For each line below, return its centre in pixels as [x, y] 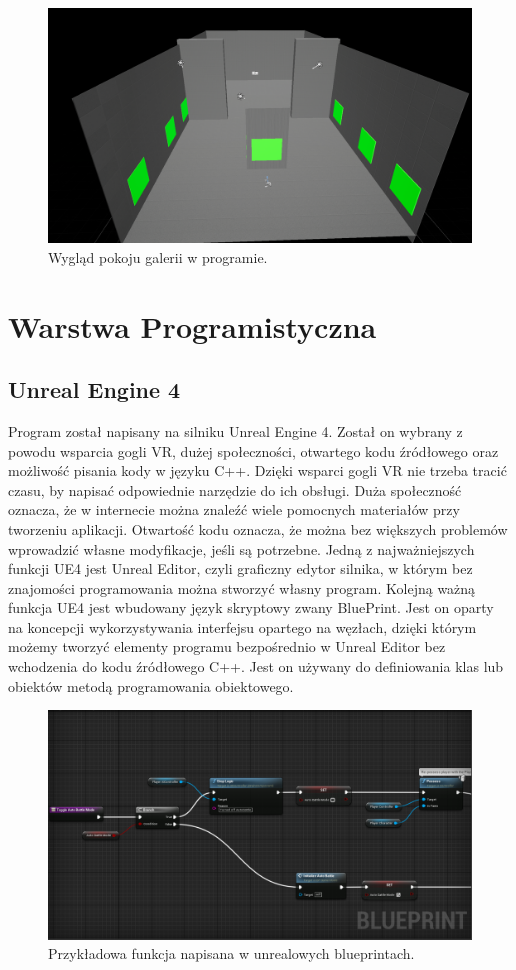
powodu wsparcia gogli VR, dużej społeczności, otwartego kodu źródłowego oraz [253, 450]
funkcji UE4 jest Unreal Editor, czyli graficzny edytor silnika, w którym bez [240, 568]
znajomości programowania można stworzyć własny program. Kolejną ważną [242, 587]
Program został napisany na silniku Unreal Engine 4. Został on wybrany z [235, 430]
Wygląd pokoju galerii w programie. [158, 256]
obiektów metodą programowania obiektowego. [151, 685]
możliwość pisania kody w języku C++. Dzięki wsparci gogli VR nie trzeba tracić [257, 470]
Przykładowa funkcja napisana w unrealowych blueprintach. [231, 953]
